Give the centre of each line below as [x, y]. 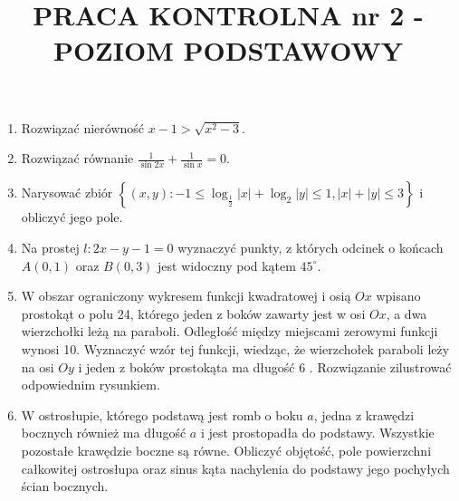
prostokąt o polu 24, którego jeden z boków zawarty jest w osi [193, 313]
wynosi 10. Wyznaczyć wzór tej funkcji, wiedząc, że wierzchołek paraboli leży [235, 349]
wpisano [398, 296]
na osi [38, 366]
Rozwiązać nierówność [83, 127]
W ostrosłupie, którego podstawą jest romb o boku [162, 414]
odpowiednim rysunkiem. [91, 385]
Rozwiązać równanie [77, 158]
